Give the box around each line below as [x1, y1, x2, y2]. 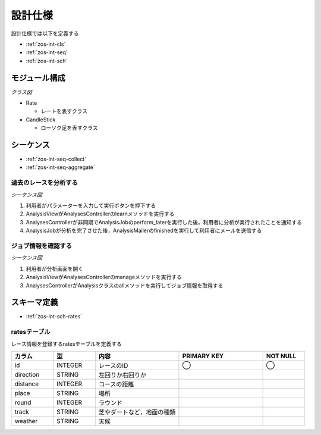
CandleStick [26, 116, 56, 123]
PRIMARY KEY [182, 352, 224, 360]
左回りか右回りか [98, 371, 147, 379]
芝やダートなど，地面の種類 [98, 408, 176, 416]
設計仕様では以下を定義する [11, 30, 79, 37]
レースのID [98, 361, 128, 370]
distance [14, 380, 39, 388]
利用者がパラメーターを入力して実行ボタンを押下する [26, 202, 156, 209]
